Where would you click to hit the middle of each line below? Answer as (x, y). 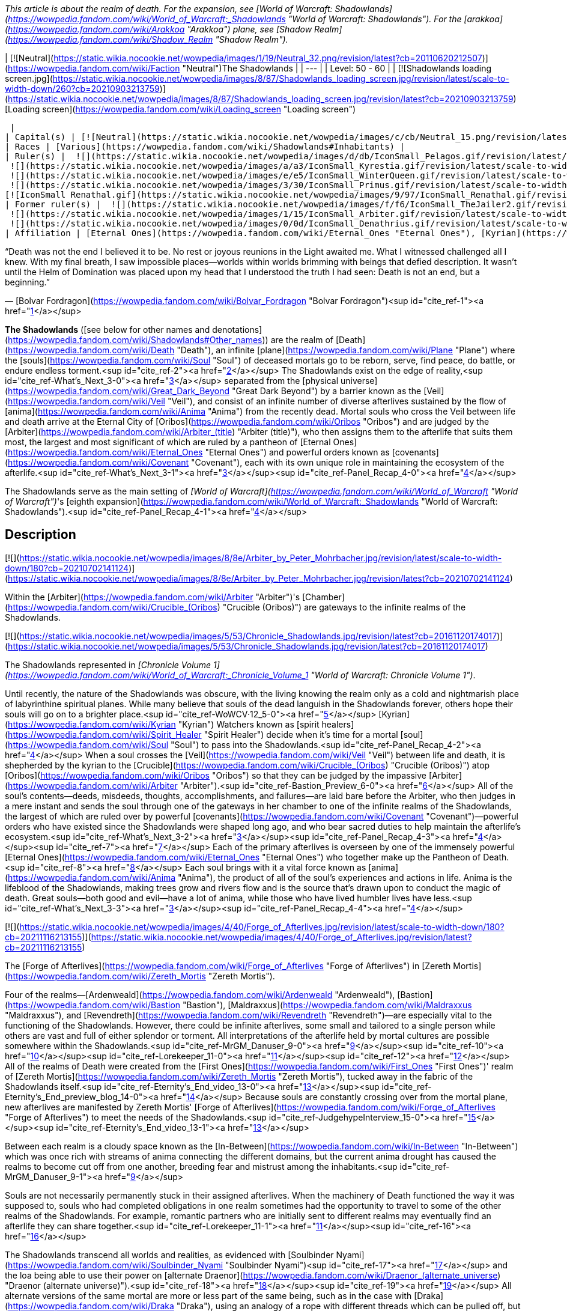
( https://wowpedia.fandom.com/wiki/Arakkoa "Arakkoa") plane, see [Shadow (159, 29)
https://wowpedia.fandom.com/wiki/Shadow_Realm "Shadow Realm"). (148, 39)
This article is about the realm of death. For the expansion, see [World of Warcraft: (169, 9)
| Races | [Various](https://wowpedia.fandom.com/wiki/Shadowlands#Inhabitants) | (205, 147)
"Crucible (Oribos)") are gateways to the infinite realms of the (344, 607)
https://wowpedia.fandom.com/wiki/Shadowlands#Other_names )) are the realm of (171, 340)
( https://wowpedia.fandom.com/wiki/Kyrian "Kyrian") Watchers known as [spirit (162, 724)
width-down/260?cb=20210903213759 (82, 89)
